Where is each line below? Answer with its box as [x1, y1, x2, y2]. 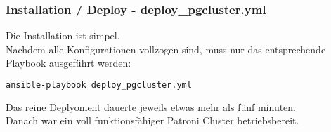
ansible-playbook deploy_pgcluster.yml [6, 80, 192, 90]
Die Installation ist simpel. [6, 28, 120, 43]
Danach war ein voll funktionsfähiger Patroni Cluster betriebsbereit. [6, 113, 299, 128]
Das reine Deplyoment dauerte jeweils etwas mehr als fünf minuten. [6, 99, 296, 114]
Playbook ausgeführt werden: [6, 55, 131, 70]
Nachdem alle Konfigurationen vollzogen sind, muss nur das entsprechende [6, 41, 326, 56]
